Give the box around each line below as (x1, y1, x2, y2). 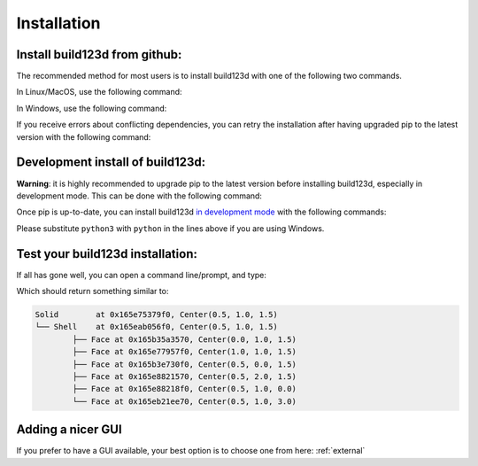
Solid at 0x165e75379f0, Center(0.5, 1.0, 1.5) (35, 309, 278, 319)
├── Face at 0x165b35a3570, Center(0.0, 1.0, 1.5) (72, 334, 297, 345)
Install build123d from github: (16, 47, 182, 62)
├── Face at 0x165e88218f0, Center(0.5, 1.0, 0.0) (72, 384, 297, 394)
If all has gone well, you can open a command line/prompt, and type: (16, 269, 267, 280)
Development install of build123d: (16, 155, 206, 170)
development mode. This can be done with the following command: (16, 190, 263, 201)
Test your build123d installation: (16, 246, 198, 261)
